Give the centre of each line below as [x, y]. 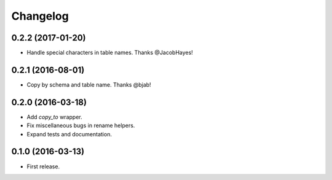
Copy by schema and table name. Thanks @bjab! [89, 84]
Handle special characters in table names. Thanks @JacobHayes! [110, 53]
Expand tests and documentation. [69, 134]
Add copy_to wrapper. [54, 117]
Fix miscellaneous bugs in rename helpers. [81, 125]
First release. [43, 166]
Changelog [40, 16]
